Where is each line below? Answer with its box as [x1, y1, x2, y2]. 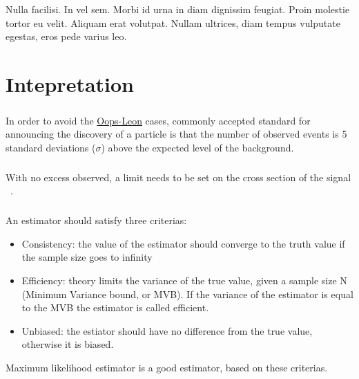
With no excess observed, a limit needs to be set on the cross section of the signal [6, 169, 351, 184]
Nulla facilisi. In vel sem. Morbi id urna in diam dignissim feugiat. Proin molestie [6, 2, 350, 16]
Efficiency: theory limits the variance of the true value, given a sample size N [21, 273, 347, 288]
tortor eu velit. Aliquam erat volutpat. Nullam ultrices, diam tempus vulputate [6, 15, 340, 30]
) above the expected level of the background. [101, 140, 294, 154]
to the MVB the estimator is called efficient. [21, 300, 209, 315]
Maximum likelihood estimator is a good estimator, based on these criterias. [6, 360, 328, 374]
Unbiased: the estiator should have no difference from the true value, [21, 323, 313, 338]
